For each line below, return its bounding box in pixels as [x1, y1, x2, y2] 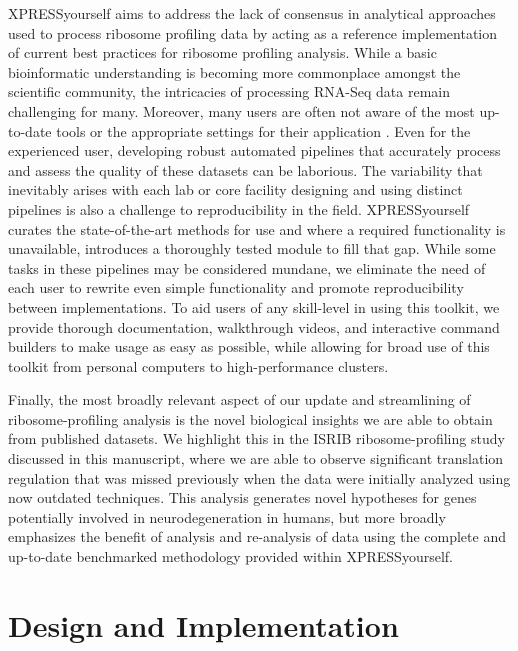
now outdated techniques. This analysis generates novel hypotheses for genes [8, 487, 477, 508]
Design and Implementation [8, 604, 399, 645]
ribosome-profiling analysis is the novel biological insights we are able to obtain [8, 408, 493, 429]
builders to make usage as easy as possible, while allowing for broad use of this [8, 336, 490, 357]
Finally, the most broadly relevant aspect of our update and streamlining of [8, 389, 471, 410]
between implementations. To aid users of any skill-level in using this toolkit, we [8, 296, 500, 317]
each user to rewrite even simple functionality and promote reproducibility [8, 277, 464, 298]
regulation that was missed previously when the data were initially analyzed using [8, 467, 511, 488]
